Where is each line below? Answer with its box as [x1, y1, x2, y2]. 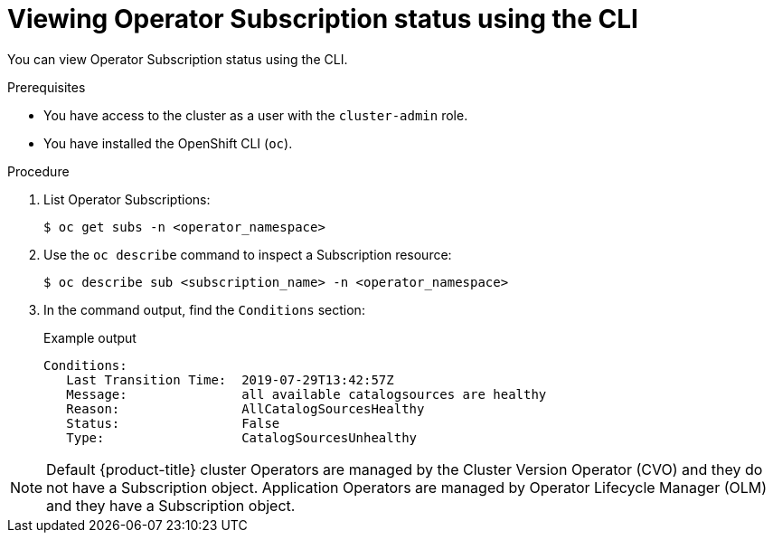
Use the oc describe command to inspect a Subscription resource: [43, 246, 452, 262]
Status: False [66, 415, 280, 431]
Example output [43, 329, 137, 346]
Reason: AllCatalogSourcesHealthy [66, 401, 425, 416]
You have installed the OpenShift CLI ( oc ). [43, 135, 293, 151]
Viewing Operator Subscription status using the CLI [7, 4, 638, 34]
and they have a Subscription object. [46, 496, 296, 515]
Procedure [7, 163, 70, 179]
